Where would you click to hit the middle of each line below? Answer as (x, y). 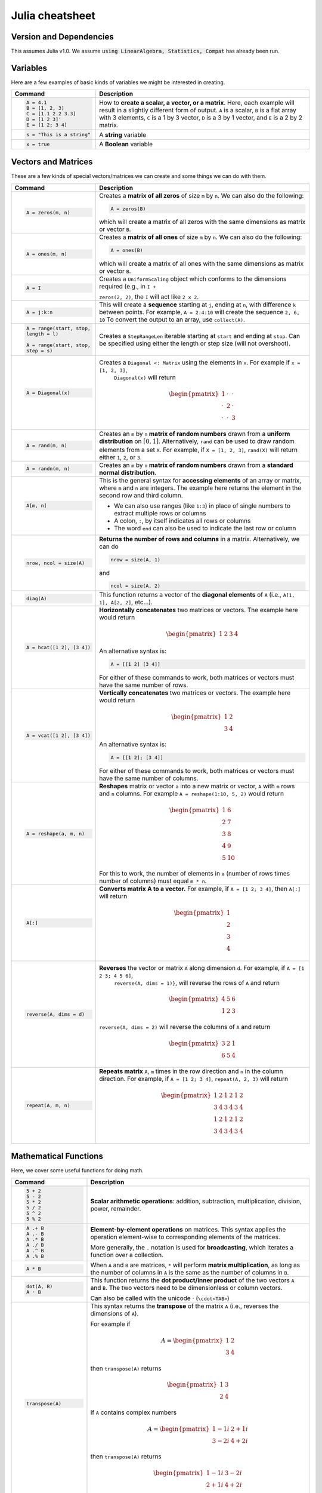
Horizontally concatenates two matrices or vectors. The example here (199, 610)
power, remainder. (116, 1208)
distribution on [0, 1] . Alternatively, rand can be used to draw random (197, 441)
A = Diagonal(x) (48, 393)
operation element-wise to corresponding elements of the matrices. (185, 1237)
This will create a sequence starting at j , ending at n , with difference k (198, 305)
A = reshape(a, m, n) (55, 833)
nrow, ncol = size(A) (55, 563)
